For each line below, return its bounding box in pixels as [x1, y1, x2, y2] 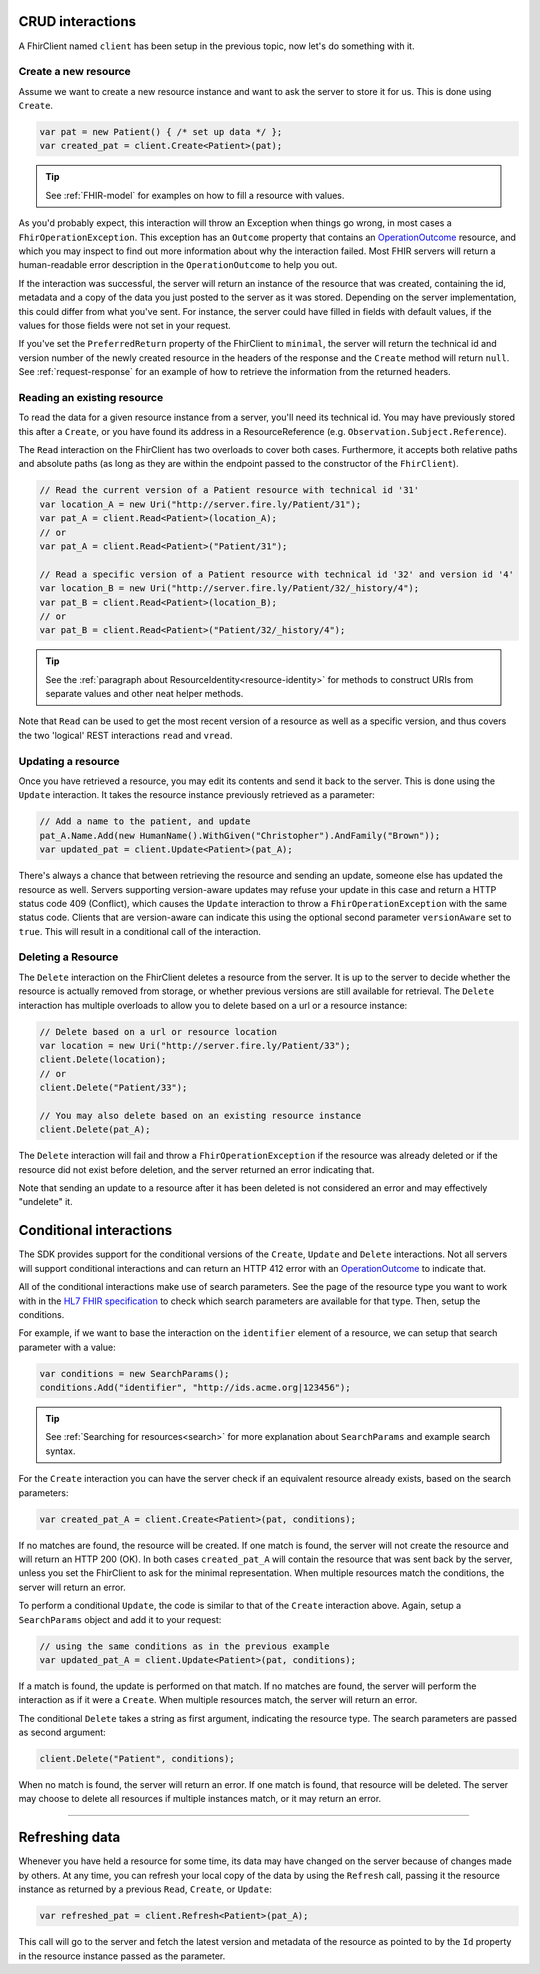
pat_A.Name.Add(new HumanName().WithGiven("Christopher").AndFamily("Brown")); [39, 830, 441, 841]
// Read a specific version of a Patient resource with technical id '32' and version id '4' [39, 568, 515, 580]
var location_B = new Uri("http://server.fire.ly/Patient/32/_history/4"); [39, 583, 420, 594]
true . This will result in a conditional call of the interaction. [18, 925, 262, 937]
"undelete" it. [18, 1196, 74, 1208]
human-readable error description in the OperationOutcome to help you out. [18, 259, 338, 271]
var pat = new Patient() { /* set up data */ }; [39, 126, 283, 138]
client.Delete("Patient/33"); [39, 1082, 188, 1094]
